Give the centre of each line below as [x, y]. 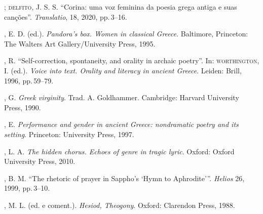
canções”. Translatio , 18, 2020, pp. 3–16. [66, 16]
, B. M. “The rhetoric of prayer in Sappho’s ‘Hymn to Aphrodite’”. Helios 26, [124, 178]
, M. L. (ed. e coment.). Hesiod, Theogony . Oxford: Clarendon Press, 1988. [120, 205]
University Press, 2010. [40, 161]
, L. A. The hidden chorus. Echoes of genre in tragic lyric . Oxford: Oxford [119, 151]
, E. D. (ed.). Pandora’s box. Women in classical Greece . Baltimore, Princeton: [126, 34]
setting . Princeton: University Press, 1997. [69, 134]
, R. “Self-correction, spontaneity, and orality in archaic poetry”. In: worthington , [132, 60]
